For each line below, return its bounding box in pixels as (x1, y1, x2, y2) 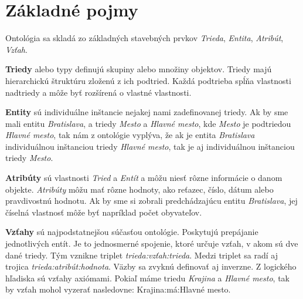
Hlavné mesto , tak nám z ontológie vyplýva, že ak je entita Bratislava (5, 129, 255, 141)
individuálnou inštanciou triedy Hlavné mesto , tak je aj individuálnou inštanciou (5, 140, 295, 152)
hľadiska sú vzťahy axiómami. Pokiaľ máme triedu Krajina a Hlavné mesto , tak (5, 271, 290, 284)
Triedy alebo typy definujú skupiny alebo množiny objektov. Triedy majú (5, 63, 272, 75)
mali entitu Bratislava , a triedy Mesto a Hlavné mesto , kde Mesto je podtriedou (5, 117, 291, 129)
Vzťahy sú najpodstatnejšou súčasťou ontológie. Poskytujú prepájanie (5, 226, 258, 238)
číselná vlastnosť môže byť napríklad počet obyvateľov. (5, 206, 202, 218)
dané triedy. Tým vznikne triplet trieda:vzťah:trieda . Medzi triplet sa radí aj (5, 248, 278, 261)
